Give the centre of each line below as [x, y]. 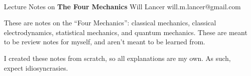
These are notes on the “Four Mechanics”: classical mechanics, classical [110, 23]
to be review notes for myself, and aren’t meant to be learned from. [105, 42]
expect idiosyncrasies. [36, 67]
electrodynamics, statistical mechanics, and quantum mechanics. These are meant [126, 32]
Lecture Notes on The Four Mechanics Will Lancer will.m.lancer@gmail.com [122, 6]
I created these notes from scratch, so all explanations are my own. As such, [117, 58]
